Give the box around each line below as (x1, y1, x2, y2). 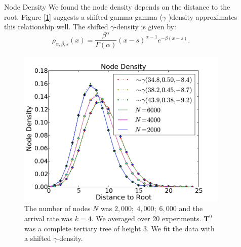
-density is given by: (114, 21, 176, 32)
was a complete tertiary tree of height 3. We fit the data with (24, 223, 215, 233)
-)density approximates (166, 11, 237, 22)
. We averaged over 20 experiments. (91, 213, 202, 224)
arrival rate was (24, 213, 73, 224)
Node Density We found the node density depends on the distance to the (4, 2, 230, 12)
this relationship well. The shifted (4, 21, 108, 32)
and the (179, 203, 203, 214)
